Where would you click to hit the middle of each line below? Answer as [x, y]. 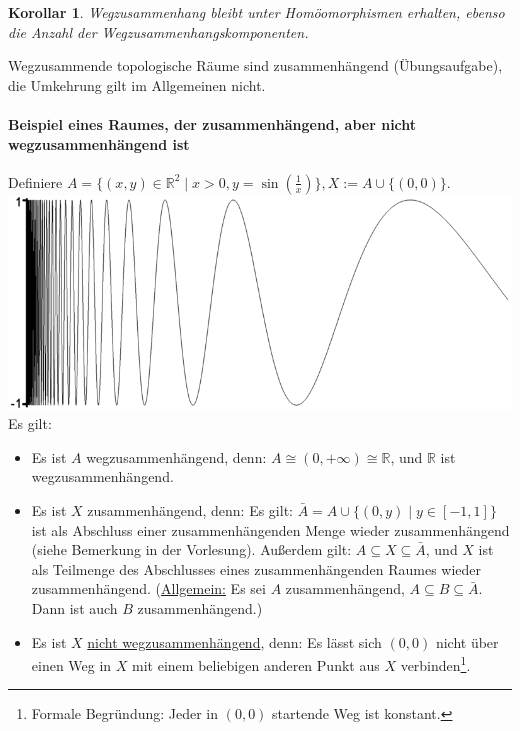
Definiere [35, 181]
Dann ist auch [74, 607]
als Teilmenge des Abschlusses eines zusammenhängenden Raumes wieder [256, 568]
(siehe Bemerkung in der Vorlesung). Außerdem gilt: [191, 549]
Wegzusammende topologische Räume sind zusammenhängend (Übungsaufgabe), [255, 65]
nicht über [467, 641]
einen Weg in [71, 664]
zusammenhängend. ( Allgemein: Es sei [148, 588]
